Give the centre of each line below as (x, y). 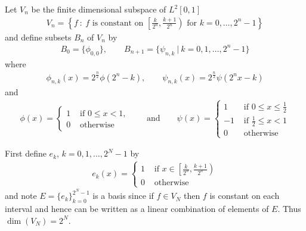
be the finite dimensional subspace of (99, 9)
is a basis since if (123, 196)
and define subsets (38, 37)
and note (21, 196)
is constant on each (245, 196)
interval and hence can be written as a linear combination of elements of (137, 209)
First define (26, 153)
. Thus (289, 209)
